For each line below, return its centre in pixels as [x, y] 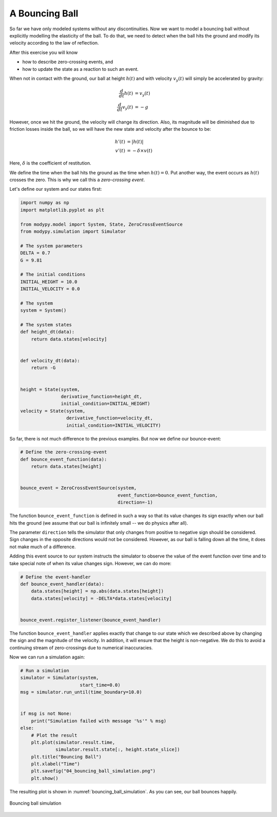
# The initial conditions [53, 275]
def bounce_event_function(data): [64, 459]
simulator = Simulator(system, [60, 678]
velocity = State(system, [53, 411]
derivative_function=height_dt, [101, 396]
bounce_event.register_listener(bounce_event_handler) [91, 620]
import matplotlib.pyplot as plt [62, 210]
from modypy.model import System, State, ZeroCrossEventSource [102, 224]
